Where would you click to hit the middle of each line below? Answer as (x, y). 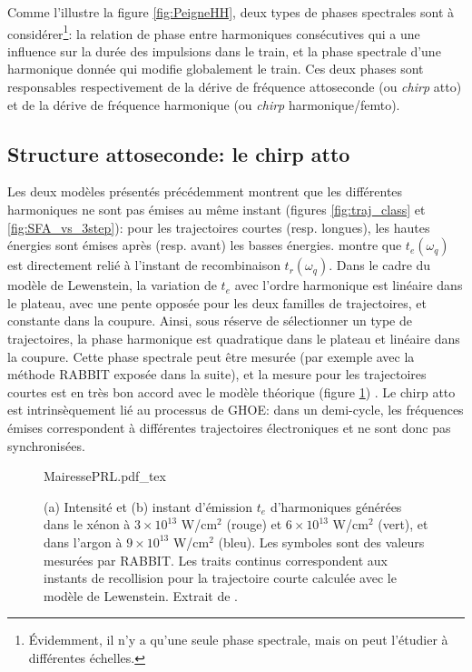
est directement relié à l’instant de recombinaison (144, 265)
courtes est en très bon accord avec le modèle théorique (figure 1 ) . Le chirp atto (231, 391)
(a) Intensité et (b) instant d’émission (148, 506)
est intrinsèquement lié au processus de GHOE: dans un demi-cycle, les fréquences (236, 410)
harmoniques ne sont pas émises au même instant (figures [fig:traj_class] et (216, 210)
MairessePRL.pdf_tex (105, 476)
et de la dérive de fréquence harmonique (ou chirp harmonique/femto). (204, 104)
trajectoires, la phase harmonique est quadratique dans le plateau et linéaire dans (234, 338)
